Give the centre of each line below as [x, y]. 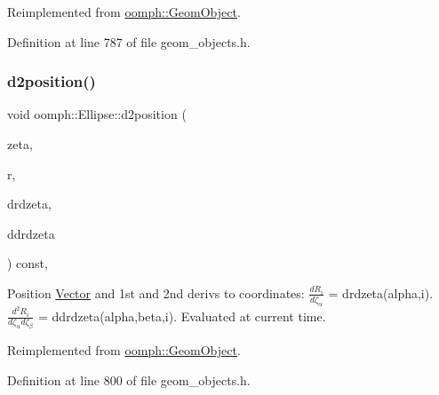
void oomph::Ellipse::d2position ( [97, 114]
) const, [28, 263]
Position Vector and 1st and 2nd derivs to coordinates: [156, 292]
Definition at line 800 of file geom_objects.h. [129, 379]
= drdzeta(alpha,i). [381, 292]
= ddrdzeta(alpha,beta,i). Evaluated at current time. [182, 316]
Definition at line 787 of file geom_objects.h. [129, 41]
